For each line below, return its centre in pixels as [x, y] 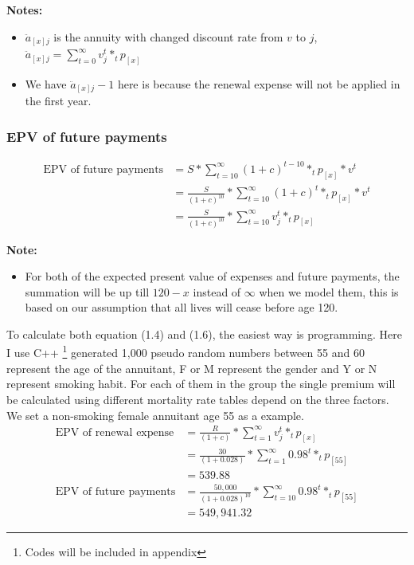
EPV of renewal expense [115, 432]
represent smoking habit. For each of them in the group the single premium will [201, 384]
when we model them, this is [329, 291]
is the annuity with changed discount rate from [168, 36]
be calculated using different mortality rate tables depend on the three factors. [198, 399]
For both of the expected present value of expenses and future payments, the [212, 276]
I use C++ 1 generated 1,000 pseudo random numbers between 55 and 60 [186, 351]
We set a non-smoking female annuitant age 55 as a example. [155, 415]
